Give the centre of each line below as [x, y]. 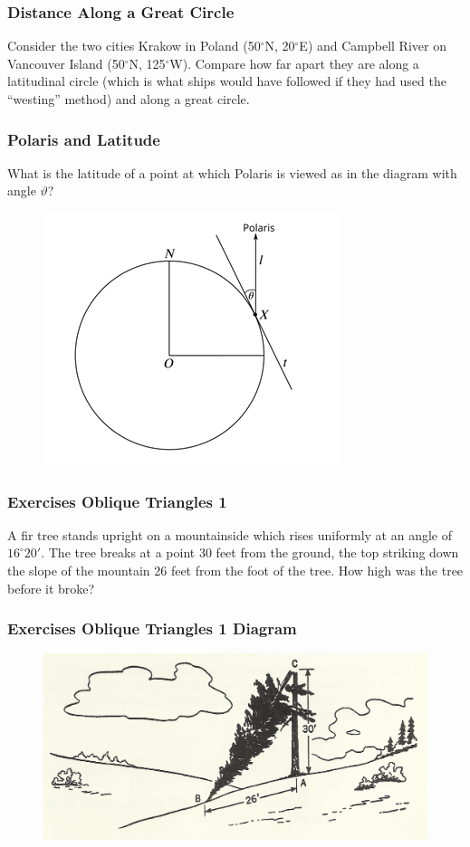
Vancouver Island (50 [66, 63]
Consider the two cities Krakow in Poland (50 [134, 46]
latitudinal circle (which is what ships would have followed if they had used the [227, 81]
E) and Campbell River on [373, 46]
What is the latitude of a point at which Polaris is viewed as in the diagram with [232, 172]
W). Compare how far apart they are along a [294, 63]
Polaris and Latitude [84, 139]
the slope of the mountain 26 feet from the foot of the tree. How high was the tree [235, 570]
